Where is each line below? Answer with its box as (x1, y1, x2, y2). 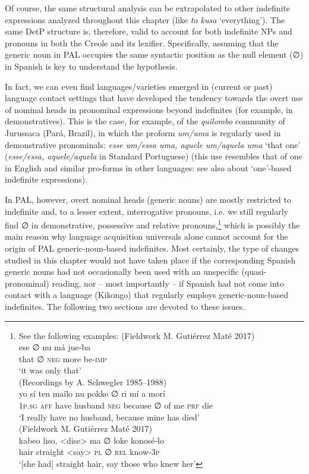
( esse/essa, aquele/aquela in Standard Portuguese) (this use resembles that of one (5, 150, 302, 162)
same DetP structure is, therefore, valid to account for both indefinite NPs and (5, 25, 292, 37)
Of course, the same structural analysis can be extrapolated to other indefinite (5, 2, 291, 14)
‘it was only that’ (18, 364, 81, 376)
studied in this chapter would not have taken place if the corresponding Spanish (5, 253, 296, 266)
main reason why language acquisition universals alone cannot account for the (5, 230, 288, 243)
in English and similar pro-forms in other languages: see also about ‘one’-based (5, 161, 292, 174)
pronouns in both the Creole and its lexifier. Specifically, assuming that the (5, 36, 279, 49)
